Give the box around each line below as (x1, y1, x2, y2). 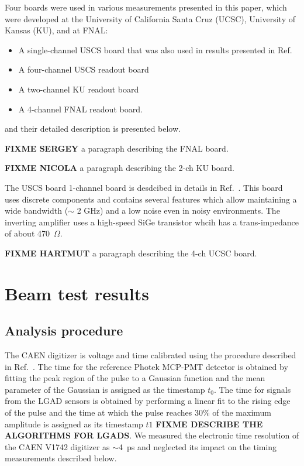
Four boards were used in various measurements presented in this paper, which (5, 1, 287, 13)
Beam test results (5, 281, 149, 305)
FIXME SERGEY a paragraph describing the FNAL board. (5, 142, 229, 154)
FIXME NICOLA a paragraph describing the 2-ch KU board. (5, 162, 234, 174)
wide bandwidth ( (5, 204, 68, 217)
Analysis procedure (5, 321, 123, 340)
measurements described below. (5, 452, 117, 464)
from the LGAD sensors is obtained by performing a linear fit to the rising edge (5, 395, 291, 407)
